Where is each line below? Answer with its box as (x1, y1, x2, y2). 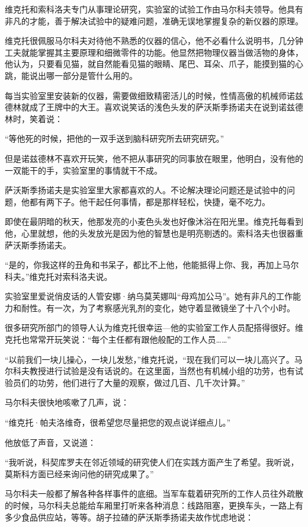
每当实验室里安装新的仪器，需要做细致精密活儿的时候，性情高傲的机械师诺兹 (5, 89, 303, 101)
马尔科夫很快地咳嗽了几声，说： (5, 396, 129, 408)
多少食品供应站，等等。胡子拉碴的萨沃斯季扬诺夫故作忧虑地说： (5, 510, 254, 523)
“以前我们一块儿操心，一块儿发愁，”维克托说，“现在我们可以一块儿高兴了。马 (5, 353, 303, 365)
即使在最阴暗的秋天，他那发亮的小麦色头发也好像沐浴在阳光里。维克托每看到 (5, 215, 303, 228)
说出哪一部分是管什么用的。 (29, 69, 137, 81)
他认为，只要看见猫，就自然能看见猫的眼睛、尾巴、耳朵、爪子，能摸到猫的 (5, 58, 295, 70)
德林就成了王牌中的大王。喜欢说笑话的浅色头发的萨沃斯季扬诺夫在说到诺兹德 (5, 101, 303, 113)
